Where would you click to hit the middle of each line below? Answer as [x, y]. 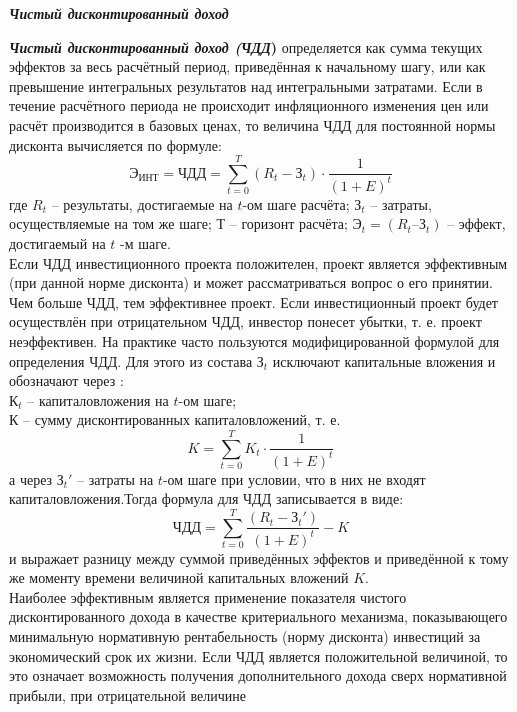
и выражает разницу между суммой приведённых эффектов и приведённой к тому [259, 557]
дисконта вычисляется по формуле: [115, 144]
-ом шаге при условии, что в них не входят [294, 478]
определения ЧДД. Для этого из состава [131, 360]
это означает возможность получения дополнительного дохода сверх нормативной [258, 675]
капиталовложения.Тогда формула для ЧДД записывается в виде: [206, 498]
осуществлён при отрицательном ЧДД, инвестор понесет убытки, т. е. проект [245, 321]
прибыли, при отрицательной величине [127, 694]
